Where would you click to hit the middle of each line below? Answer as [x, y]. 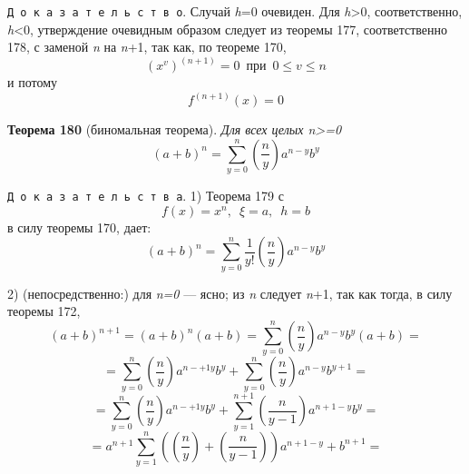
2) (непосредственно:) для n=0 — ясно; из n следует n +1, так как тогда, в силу [230, 293]
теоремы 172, [44, 311]
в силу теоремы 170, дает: [79, 227]
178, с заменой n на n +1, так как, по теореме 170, [147, 47]
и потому [32, 82]
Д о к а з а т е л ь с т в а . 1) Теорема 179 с [146, 196]
